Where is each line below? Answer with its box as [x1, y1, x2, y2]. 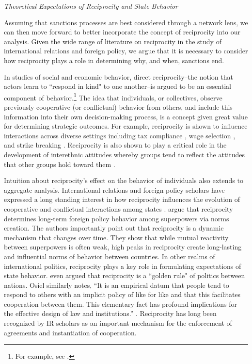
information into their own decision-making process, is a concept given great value [4, 111, 248, 121]
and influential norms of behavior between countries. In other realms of [4, 251, 215, 261]
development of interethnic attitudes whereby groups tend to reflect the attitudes [4, 149, 245, 159]
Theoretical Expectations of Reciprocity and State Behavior [4, 1, 178, 11]
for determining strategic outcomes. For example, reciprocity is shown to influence [4, 121, 248, 131]
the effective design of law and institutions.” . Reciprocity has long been [4, 308, 217, 318]
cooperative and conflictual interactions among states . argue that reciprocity [4, 203, 233, 214]
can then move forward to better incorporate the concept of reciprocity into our [4, 27, 240, 37]
